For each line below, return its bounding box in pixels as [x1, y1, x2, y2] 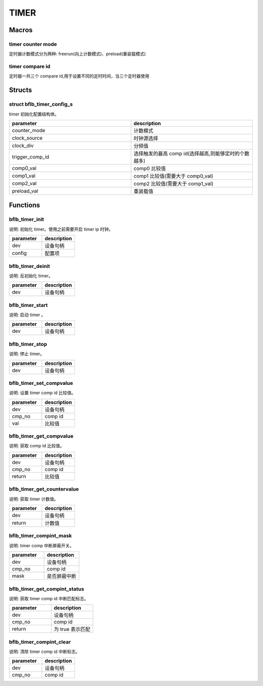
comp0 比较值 [133, 165, 166, 171]
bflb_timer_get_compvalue [9, 433, 74, 439]
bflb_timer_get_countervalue [9, 486, 79, 493]
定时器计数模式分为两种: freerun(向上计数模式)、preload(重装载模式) [9, 51, 146, 57]
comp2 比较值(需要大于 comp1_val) [133, 180, 214, 187]
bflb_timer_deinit [9, 263, 51, 269]
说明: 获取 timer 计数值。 [9, 496, 58, 502]
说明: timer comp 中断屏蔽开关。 [9, 542, 74, 548]
